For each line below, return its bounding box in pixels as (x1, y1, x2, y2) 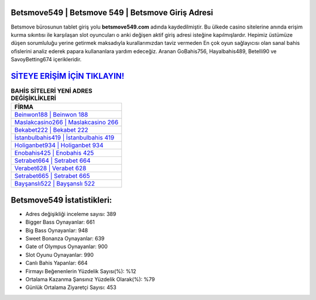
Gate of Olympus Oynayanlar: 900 (25, 243, 108, 250)
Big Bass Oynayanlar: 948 (25, 226, 88, 233)
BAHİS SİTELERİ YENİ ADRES (11, 87, 93, 95)
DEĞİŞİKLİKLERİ (11, 94, 57, 102)
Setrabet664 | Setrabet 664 (14, 156, 91, 165)
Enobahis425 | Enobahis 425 (14, 149, 94, 157)
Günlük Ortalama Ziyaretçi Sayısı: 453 (25, 284, 116, 291)
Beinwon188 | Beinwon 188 (14, 111, 88, 119)
